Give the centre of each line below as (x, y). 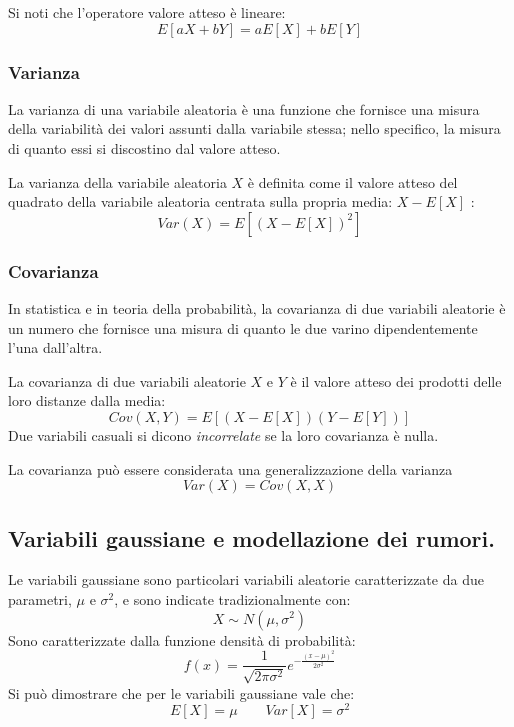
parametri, (40, 598)
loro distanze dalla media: (87, 400)
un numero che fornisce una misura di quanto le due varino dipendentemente (243, 327)
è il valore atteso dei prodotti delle (396, 380)
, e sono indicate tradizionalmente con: (232, 598)
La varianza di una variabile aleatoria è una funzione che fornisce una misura (244, 108)
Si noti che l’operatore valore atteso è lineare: (147, 12)
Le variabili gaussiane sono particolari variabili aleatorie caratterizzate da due (246, 579)
